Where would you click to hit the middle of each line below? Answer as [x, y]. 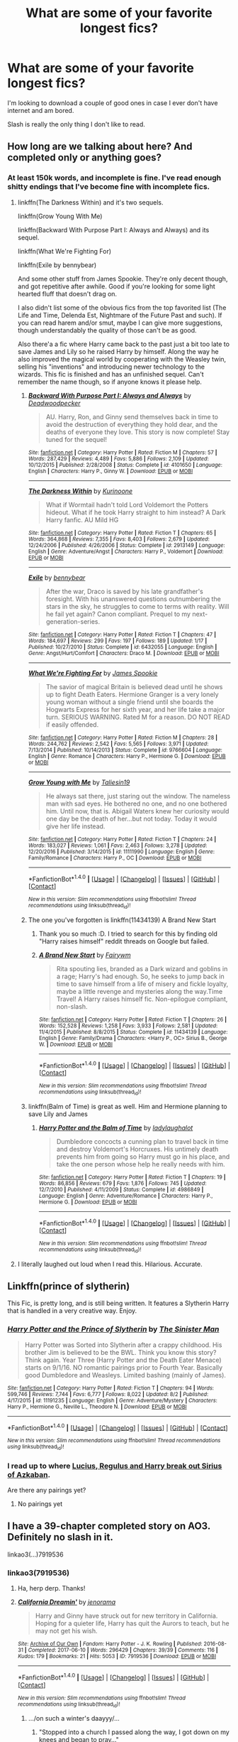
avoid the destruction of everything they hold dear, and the [132, 424]
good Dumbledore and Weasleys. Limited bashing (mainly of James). [125, 1375]
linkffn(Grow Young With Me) [60, 216]
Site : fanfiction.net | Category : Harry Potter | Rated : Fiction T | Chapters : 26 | [133, 1019]
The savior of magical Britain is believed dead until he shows [134, 686]
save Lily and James [58, 1114]
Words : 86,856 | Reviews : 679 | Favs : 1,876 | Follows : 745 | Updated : [123, 1183]
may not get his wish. [66, 1631]
